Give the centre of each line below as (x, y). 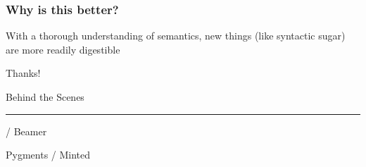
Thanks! (23, 73)
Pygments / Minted (48, 155)
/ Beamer (26, 131)
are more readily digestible (63, 49)
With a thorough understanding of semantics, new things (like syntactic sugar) (176, 36)
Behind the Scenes (45, 97)
